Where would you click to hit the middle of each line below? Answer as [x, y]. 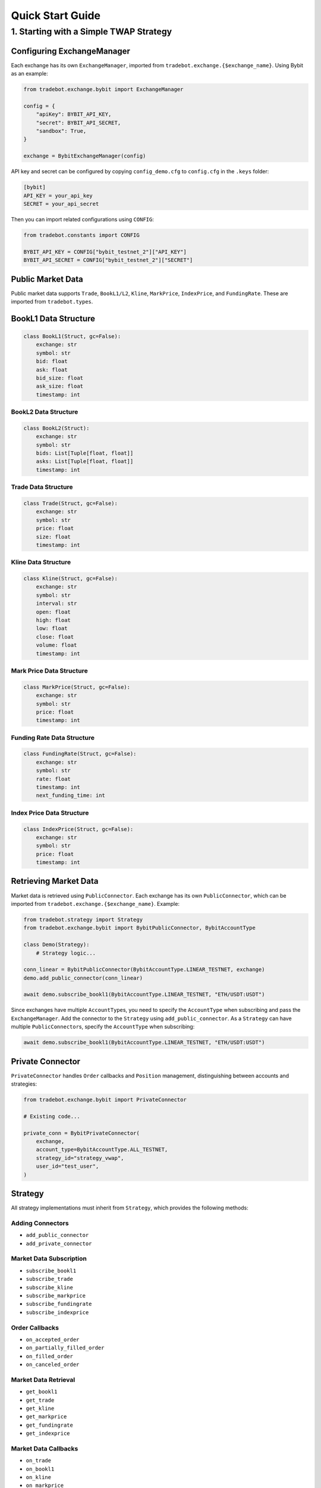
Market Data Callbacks [45, 1448]
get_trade [40, 1400]
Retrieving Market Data [55, 881]
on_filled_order [50, 1356]
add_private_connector [59, 1243]
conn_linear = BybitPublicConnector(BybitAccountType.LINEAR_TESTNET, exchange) [144, 970]
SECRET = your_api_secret [61, 204]
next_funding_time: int [70, 795]
